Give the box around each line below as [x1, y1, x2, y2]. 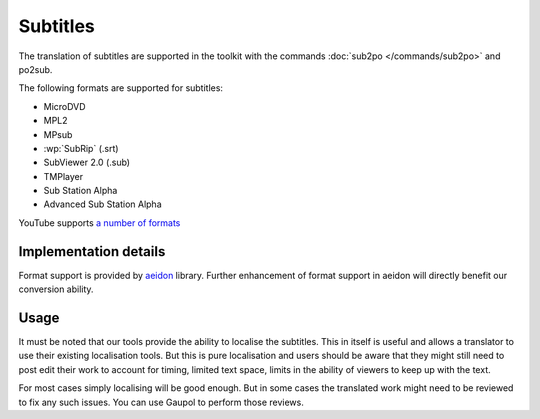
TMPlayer [43, 170, 84, 182]
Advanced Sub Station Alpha [43, 198, 162, 210]
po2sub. [18, 63, 53, 75]
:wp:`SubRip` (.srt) [43, 142, 119, 154]
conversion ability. [18, 283, 94, 295]
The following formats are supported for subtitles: [18, 82, 224, 94]
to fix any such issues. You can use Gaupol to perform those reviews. [18, 396, 304, 408]
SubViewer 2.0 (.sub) [43, 156, 130, 169]
